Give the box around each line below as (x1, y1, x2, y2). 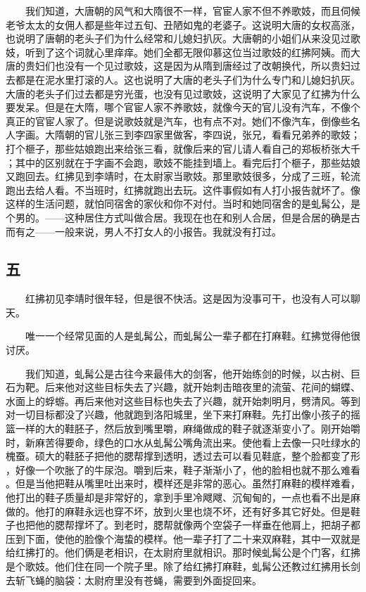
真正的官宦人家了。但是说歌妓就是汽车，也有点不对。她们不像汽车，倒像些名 (6, 113, 360, 128)
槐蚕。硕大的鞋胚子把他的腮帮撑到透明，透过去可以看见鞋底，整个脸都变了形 (6, 449, 360, 463)
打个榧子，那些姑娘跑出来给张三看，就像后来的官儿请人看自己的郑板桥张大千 (6, 141, 360, 155)
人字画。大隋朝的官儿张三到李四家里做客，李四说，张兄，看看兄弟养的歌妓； (6, 127, 360, 142)
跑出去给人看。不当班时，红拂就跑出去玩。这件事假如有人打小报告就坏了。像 (6, 182, 360, 197)
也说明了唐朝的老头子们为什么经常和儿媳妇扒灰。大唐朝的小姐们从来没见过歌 (6, 31, 360, 46)
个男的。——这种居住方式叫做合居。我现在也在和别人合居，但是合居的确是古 (6, 210, 360, 224)
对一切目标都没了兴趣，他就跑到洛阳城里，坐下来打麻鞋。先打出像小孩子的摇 (6, 407, 360, 422)
